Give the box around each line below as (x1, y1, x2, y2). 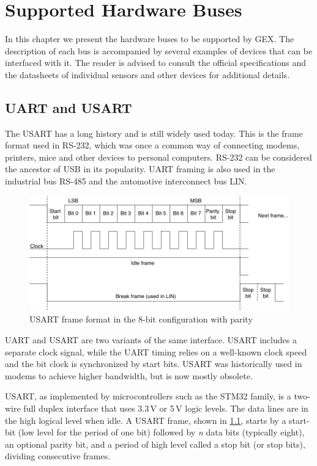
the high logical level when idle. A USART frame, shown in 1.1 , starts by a (5, 413, 286, 426)
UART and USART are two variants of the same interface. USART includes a (5, 333, 297, 346)
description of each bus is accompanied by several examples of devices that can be (5, 44, 313, 57)
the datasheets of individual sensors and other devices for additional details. (5, 68, 290, 81)
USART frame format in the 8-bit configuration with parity (29, 313, 253, 326)
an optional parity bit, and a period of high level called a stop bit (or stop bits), (5, 437, 305, 450)
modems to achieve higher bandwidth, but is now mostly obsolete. (5, 369, 253, 382)
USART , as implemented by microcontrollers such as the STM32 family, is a (5, 390, 291, 402)
